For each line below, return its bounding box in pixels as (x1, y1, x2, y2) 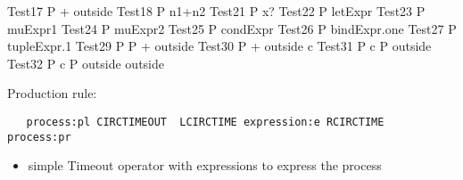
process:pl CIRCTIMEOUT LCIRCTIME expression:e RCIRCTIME (26, 115, 384, 128)
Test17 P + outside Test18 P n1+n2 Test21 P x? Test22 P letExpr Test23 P (7, 2, 426, 20)
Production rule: (7, 84, 97, 102)
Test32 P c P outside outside (7, 53, 164, 72)
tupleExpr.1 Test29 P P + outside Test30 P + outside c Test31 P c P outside (7, 37, 432, 55)
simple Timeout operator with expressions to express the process (28, 156, 382, 175)
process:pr (7, 130, 71, 143)
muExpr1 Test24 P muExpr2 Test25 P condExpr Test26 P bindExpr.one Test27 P (7, 19, 457, 37)
